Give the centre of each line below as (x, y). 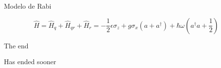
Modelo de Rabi (28, 6)
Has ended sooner (30, 62)
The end (16, 45)
